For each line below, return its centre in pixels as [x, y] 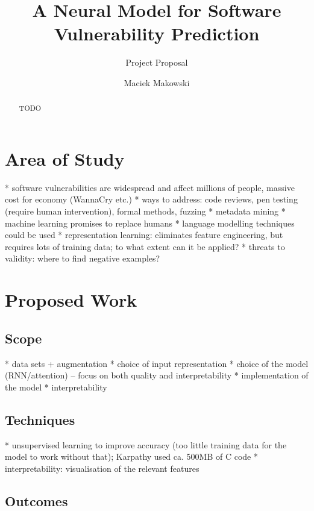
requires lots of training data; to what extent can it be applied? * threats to [145, 246]
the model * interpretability [56, 387]
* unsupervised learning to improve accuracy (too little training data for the [146, 444]
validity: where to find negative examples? [83, 258]
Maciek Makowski [157, 82]
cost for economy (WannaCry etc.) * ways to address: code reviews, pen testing [151, 199]
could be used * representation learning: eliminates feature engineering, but [144, 235]
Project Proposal [157, 62]
